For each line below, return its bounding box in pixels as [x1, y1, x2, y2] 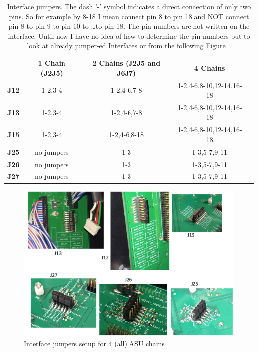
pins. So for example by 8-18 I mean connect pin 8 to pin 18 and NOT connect [9, 11, 249, 21]
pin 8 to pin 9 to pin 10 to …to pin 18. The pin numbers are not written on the [8, 21, 250, 31]
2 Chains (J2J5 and [92, 57, 161, 68]
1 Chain [38, 57, 65, 68]
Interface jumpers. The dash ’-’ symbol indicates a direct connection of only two [7, 1, 251, 11]
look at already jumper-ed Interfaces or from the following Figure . [27, 40, 231, 51]
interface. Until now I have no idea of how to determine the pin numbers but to [8, 30, 250, 41]
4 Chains [194, 62, 225, 73]
